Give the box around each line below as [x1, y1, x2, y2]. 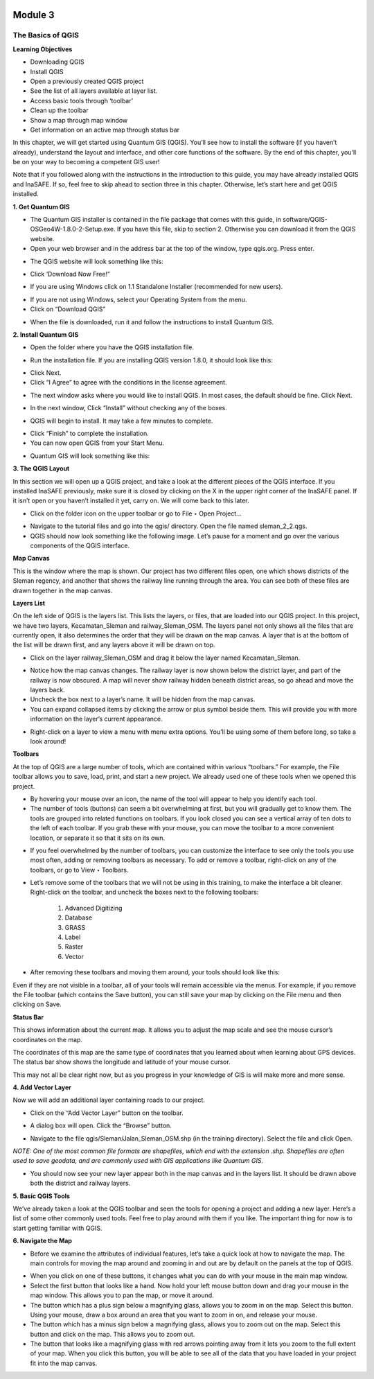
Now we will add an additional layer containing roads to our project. [12, 1096, 206, 1105]
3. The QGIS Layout [12, 464, 70, 473]
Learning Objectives [12, 45, 73, 53]
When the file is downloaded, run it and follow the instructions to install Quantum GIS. [30, 317, 274, 326]
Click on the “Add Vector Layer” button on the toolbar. [30, 1109, 184, 1117]
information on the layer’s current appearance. [30, 714, 163, 723]
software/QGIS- [283, 216, 328, 224]
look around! [30, 737, 66, 745]
